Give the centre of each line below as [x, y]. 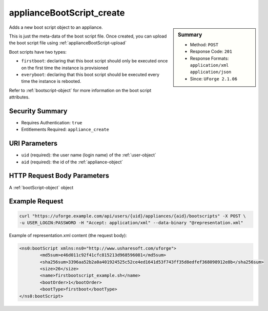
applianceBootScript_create [67, 13]
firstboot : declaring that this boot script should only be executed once [94, 61]
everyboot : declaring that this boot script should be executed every [90, 74]
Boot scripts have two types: [38, 52]
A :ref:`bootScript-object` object [41, 187]
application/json [211, 72]
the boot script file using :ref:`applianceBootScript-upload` [68, 43]
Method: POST [204, 44]
